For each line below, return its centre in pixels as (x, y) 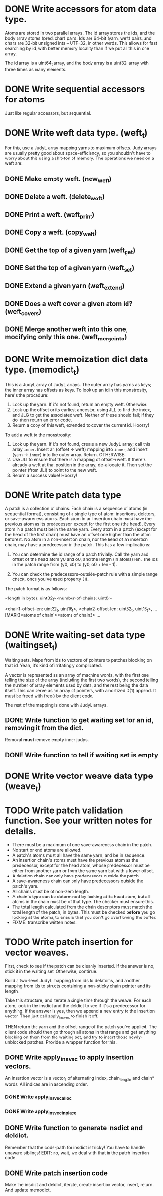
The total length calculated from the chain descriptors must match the (82, 907)
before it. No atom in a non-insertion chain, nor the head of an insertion (77, 539)
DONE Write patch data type (63, 495)
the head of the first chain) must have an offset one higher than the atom (78, 534)
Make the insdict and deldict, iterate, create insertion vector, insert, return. (80, 1185)
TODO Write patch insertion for (69, 942)
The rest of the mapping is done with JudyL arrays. (56, 705)
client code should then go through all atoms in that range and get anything (81, 1032)
